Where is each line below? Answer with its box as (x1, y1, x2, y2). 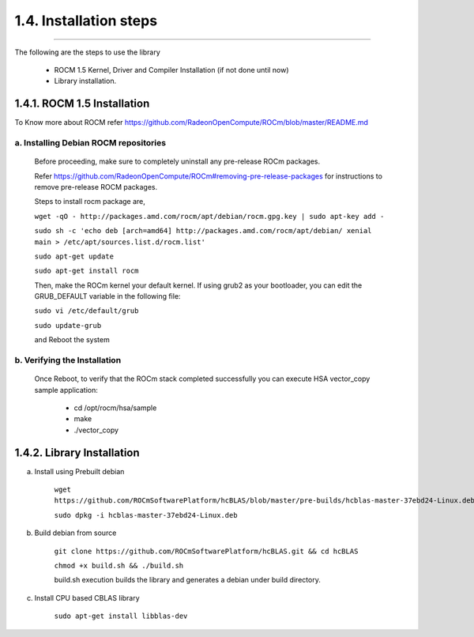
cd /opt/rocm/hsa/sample (73, 403, 157, 413)
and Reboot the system (34, 335, 110, 345)
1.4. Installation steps (14, 12, 158, 29)
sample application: (34, 385, 99, 394)
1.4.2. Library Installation (14, 446, 140, 459)
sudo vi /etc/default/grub (34, 307, 139, 315)
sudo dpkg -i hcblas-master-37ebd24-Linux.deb (54, 511, 238, 519)
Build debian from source (34, 528, 117, 537)
